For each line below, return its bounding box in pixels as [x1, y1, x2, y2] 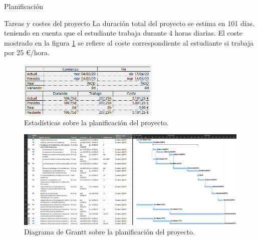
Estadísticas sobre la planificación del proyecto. [24, 117, 169, 127]
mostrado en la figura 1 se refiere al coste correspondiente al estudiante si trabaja [4, 37, 254, 48]
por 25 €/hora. [4, 47, 50, 58]
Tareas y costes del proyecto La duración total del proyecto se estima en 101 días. [4, 18, 255, 28]
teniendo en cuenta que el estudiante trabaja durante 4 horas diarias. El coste [4, 28, 242, 38]
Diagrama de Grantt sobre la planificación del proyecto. [24, 226, 195, 237]
